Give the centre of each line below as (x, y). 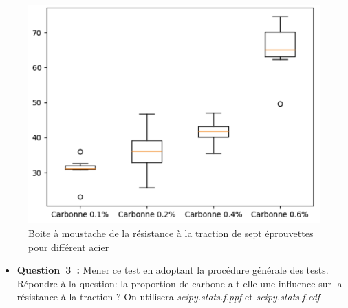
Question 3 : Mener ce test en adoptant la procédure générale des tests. (173, 270)
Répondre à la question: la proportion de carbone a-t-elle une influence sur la (180, 283)
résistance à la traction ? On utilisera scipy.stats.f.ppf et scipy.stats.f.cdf (168, 297)
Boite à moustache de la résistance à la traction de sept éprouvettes (171, 233)
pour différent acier (69, 246)
